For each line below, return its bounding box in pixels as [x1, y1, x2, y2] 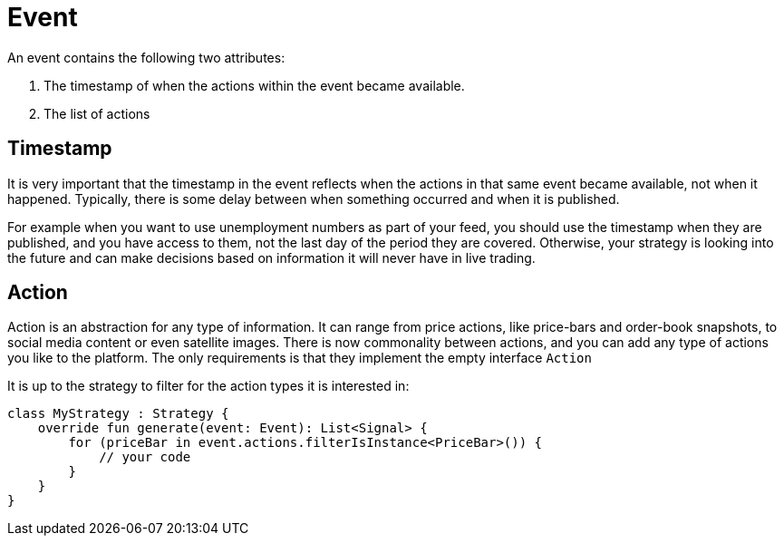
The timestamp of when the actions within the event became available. [44, 77, 465, 93]
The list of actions [44, 105, 150, 121]
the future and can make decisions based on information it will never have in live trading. [7, 249, 536, 266]
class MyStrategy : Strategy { [7, 406, 229, 422]
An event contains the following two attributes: [7, 49, 286, 65]
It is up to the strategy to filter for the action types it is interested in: [7, 378, 410, 394]
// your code [99, 450, 191, 465]
